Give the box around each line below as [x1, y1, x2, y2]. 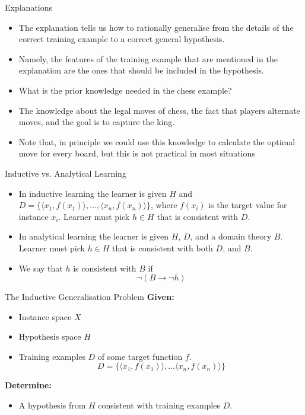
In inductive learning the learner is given [18, 187, 167, 199]
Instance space [18, 310, 72, 323]
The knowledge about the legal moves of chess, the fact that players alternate [18, 104, 300, 116]
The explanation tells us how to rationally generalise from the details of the [18, 21, 294, 33]
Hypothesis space [18, 330, 81, 343]
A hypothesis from [18, 399, 86, 411]
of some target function [97, 350, 183, 362]
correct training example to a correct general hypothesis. [18, 33, 225, 45]
